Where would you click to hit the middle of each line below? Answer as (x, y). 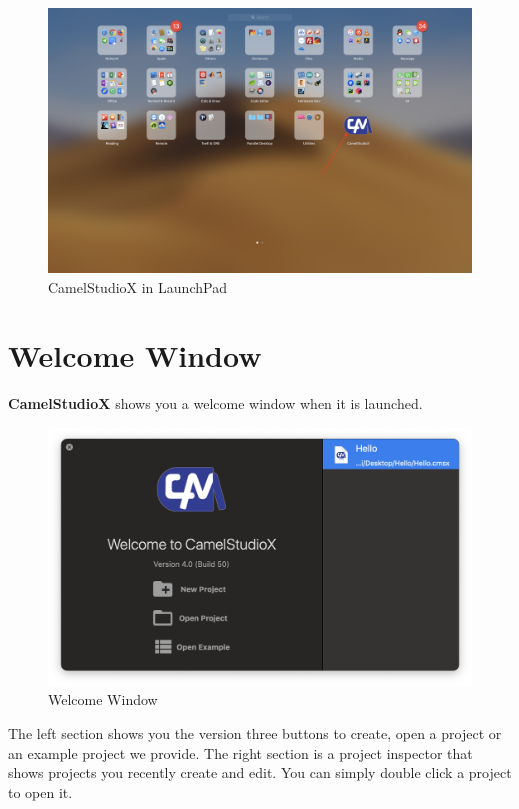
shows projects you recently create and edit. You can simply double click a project (260, 772)
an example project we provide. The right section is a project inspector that (240, 752)
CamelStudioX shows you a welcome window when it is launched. (215, 403)
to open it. (40, 791)
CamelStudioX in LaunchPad (137, 286)
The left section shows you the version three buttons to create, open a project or (255, 733)
